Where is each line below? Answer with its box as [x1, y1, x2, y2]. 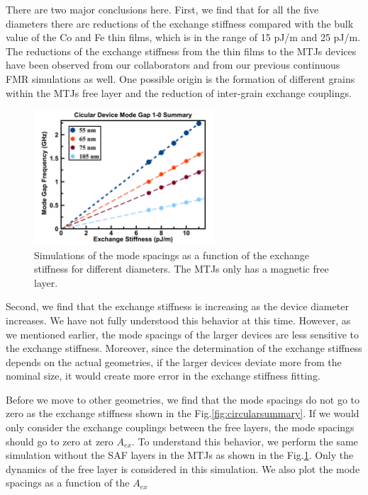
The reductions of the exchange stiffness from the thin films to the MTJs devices [6, 43, 357, 58]
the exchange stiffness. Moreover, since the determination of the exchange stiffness [6, 341, 362, 355]
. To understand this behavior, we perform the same [131, 433, 358, 448]
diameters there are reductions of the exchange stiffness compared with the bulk [6, 16, 354, 30]
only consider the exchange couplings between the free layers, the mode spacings [6, 420, 355, 435]
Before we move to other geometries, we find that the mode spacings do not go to [6, 392, 360, 406]
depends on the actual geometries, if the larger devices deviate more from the [6, 354, 342, 369]
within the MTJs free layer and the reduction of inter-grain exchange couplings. [6, 85, 352, 100]
